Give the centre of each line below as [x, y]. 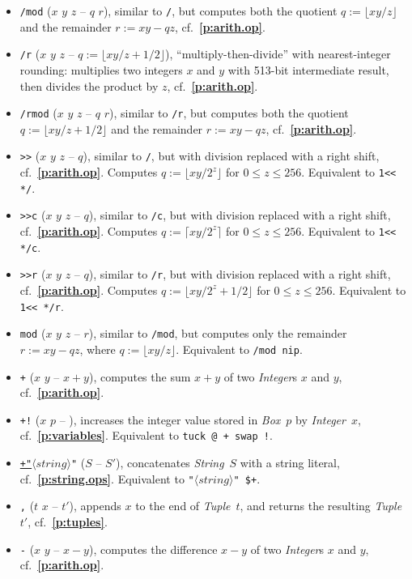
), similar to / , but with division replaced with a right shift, [231, 156]
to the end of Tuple [183, 506]
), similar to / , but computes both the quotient [220, 11]
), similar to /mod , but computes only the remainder [218, 333]
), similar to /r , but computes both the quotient [229, 113]
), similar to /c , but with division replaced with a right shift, [240, 215]
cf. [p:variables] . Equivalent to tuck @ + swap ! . [146, 435]
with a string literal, [290, 463]
